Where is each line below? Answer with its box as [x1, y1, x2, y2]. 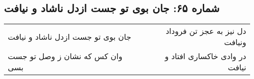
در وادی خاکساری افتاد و [165, 50, 246, 62]
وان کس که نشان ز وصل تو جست [8, 50, 123, 62]
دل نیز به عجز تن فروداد [166, 25, 246, 37]
